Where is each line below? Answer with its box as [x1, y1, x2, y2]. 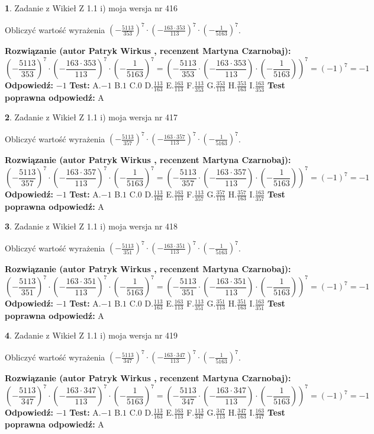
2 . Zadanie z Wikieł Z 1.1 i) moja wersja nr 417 [5, 111, 178, 123]
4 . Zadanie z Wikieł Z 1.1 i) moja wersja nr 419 [5, 329, 178, 342]
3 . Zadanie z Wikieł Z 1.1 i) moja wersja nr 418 [5, 220, 178, 232]
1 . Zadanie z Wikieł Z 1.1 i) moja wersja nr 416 [5, 2, 178, 14]
